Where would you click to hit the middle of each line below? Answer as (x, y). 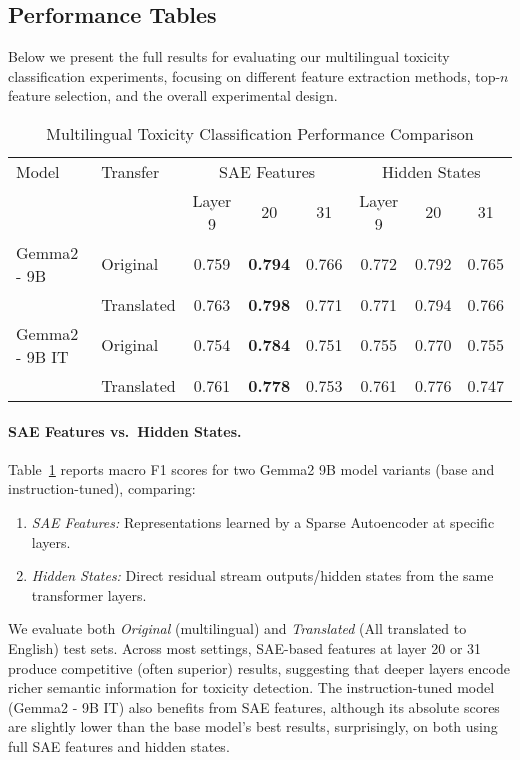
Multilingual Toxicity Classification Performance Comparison (260, 133)
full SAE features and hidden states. (119, 745)
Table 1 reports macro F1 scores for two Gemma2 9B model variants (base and (251, 468)
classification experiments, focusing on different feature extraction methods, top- (254, 75)
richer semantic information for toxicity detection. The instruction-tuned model (251, 687)
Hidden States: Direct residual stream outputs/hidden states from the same (262, 575)
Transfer (130, 171)
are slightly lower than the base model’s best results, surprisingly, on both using (253, 726)
